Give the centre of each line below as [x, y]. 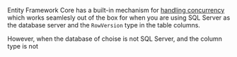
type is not [23, 46]
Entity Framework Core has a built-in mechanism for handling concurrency [116, 10]
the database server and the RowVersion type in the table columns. [104, 25]
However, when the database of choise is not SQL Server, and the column [115, 39]
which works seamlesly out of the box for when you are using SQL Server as [119, 18]
